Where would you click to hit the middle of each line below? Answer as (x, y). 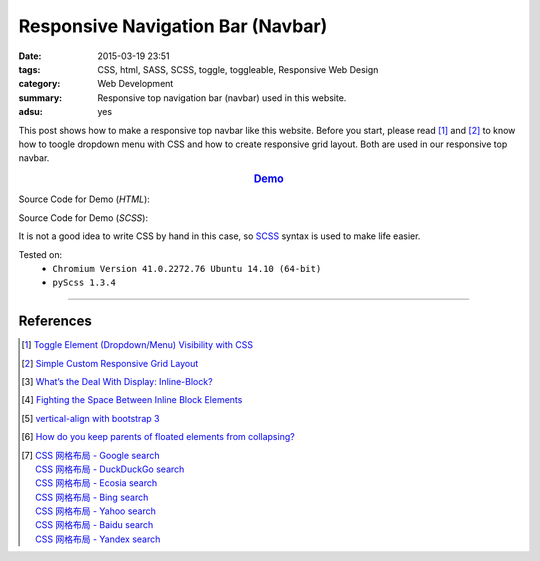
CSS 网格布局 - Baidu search (94, 525)
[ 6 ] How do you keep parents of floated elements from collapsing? (158, 437)
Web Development (135, 84)
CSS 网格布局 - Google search (97, 455)
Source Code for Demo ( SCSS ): (83, 217)
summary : (40, 97)
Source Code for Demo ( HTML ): (84, 199)
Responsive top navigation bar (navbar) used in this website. (222, 97)
